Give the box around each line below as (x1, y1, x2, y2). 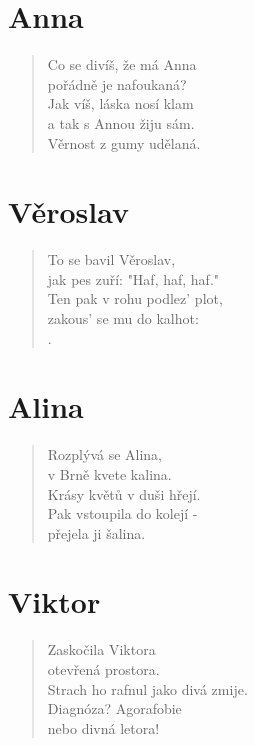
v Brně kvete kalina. (47, 463, 172, 484)
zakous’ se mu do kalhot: (47, 308, 199, 328)
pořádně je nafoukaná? (47, 73, 187, 94)
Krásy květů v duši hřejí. (47, 483, 201, 504)
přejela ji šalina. (47, 522, 146, 543)
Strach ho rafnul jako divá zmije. (47, 678, 248, 699)
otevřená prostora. (47, 659, 160, 679)
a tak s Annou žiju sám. (47, 112, 195, 133)
